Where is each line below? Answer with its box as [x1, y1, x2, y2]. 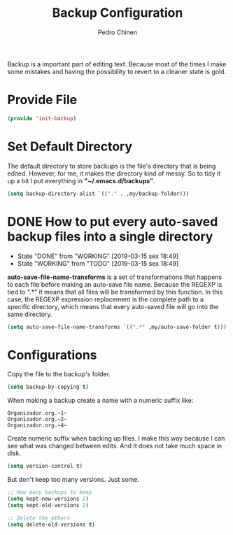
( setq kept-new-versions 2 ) [7, 495, 90, 502]
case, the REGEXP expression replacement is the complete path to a [7, 295, 204, 304]
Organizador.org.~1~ [7, 410, 68, 417]
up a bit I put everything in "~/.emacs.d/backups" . [7, 176, 155, 185]
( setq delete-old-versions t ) [7, 521, 96, 528]
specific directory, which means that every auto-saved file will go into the [7, 302, 219, 311]
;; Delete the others [7, 514, 71, 522]
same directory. [7, 310, 52, 318]
